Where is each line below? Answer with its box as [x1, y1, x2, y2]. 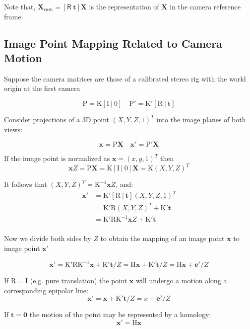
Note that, [4, 1, 36, 11]
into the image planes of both [156, 114, 246, 124]
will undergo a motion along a [135, 275, 227, 286]
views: [4, 124, 23, 134]
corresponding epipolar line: [4, 285, 88, 295]
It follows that [4, 179, 47, 189]
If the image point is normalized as [4, 153, 110, 164]
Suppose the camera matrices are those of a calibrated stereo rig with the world [4, 73, 246, 83]
